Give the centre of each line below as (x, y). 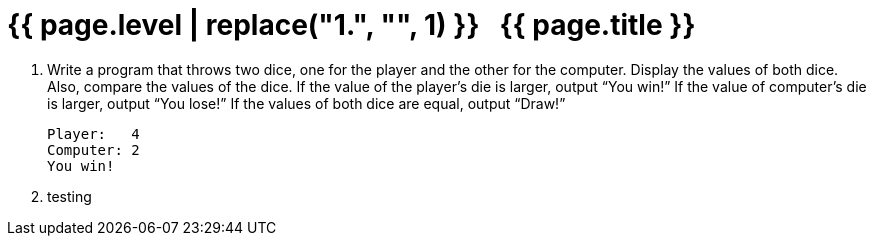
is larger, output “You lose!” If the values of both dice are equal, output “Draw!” (306, 103)
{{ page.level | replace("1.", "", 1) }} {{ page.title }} (351, 25)
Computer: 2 (93, 149)
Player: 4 (93, 133)
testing (69, 196)
